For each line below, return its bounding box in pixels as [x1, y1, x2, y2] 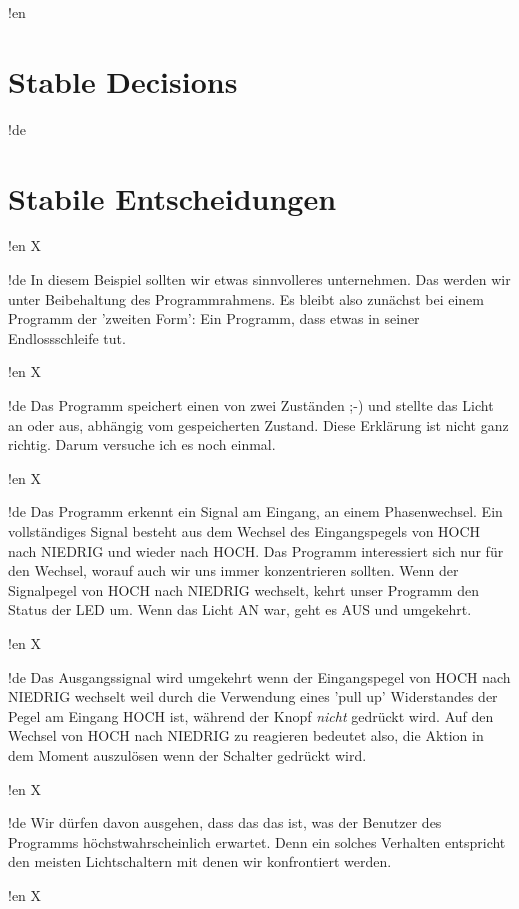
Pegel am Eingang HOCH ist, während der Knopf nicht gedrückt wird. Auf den [8, 705, 494, 726]
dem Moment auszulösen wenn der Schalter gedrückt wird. [8, 744, 367, 765]
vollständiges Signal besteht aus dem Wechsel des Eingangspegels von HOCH [8, 520, 481, 541]
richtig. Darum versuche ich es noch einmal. [8, 434, 276, 455]
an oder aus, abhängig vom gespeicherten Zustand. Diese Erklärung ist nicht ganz [8, 414, 509, 435]
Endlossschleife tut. [8, 327, 126, 348]
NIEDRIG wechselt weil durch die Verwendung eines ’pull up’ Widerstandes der [8, 686, 498, 707]
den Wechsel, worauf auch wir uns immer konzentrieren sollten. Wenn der [8, 560, 459, 581]
